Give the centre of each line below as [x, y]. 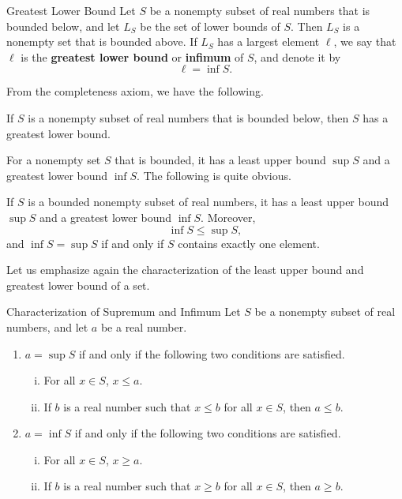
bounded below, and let [63, 26]
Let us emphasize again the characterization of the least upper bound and [185, 270]
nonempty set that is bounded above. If [102, 41]
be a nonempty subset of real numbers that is [260, 10]
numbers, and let [47, 326]
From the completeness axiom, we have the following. [135, 91]
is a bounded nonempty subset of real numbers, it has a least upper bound [209, 202]
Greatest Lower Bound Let [71, 10]
